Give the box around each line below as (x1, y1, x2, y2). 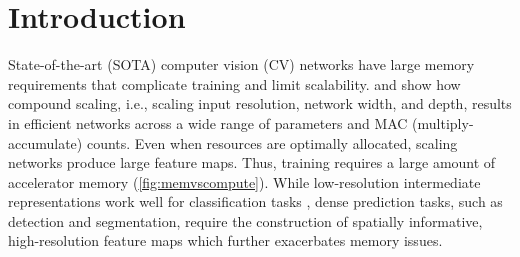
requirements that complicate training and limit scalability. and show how (8, 73, 461, 94)
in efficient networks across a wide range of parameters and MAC (8, 112, 408, 133)
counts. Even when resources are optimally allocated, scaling (86, 132, 458, 153)
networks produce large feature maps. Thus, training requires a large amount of (8, 152, 496, 173)
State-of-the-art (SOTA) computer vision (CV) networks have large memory (8, 54, 475, 75)
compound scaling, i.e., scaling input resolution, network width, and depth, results (8, 93, 512, 114)
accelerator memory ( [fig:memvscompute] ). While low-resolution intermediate (8, 171, 481, 192)
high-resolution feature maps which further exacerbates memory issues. (8, 230, 443, 251)
